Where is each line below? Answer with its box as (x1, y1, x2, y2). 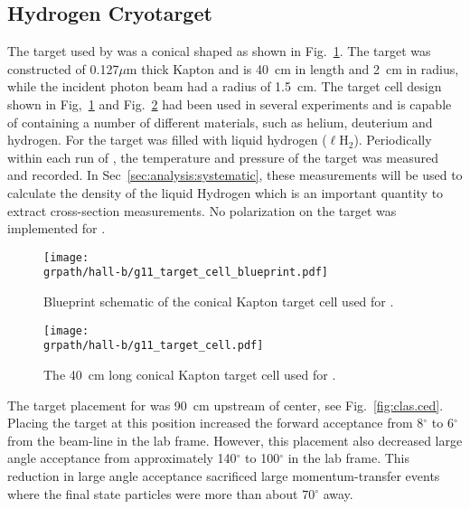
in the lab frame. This (287, 448, 410, 467)
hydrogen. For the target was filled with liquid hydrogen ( (7, 130, 327, 149)
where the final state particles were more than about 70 (7, 484, 315, 503)
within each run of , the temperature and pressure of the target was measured (7, 147, 438, 166)
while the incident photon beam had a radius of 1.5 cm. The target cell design (7, 77, 442, 96)
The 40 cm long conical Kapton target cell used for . (43, 364, 336, 383)
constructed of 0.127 (7, 59, 119, 78)
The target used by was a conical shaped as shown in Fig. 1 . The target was (7, 42, 431, 61)
